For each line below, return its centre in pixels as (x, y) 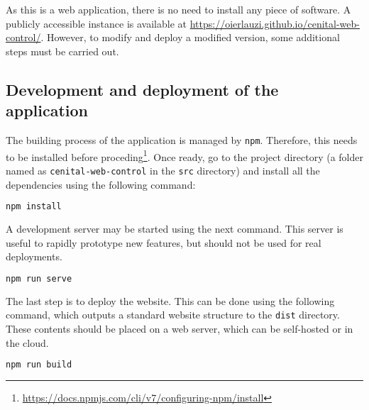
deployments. (34, 256)
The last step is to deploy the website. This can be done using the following (170, 300)
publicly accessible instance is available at (97, 23)
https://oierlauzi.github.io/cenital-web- (275, 23)
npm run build (39, 365)
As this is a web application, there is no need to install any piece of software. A (178, 9)
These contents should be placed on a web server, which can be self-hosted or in (180, 328)
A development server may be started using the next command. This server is (175, 228)
